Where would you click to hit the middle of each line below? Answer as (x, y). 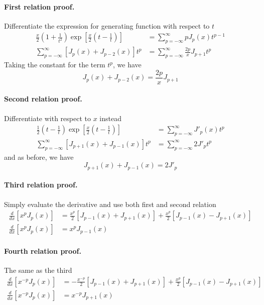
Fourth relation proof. (43, 250)
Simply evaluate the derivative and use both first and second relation (110, 204)
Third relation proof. (41, 185)
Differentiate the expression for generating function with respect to (107, 25)
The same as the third (38, 270)
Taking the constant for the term (55, 65)
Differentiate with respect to (47, 118)
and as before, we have (39, 157)
